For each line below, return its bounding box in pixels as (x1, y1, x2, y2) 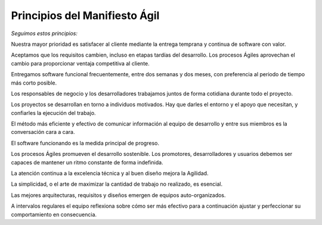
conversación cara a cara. (11, 129, 75, 136)
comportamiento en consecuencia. (11, 211, 97, 218)
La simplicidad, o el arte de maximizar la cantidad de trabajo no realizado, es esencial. (11, 180, 223, 187)
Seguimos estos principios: (11, 30, 78, 37)
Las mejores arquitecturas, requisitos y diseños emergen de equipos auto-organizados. (11, 191, 226, 199)
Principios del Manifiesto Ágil (11, 9, 160, 22)
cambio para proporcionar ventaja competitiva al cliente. (11, 60, 150, 67)
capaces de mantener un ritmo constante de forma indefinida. (11, 158, 163, 166)
